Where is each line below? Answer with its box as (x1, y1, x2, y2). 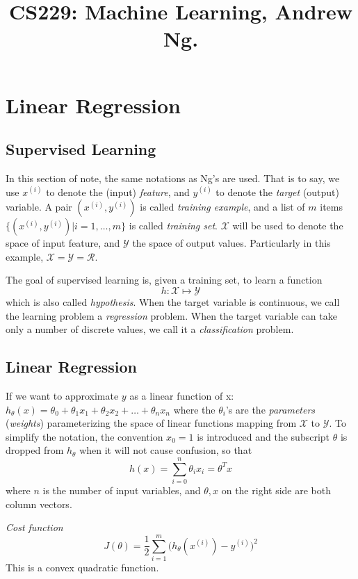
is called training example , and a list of (140, 199, 305, 214)
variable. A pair (6, 199, 72, 214)
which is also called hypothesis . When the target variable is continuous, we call (6, 294, 340, 309)
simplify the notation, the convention (6, 429, 163, 443)
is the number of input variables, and (42, 483, 201, 497)
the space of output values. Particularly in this (132, 236, 331, 250)
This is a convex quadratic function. (6, 560, 159, 574)
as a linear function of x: (129, 388, 234, 402)
